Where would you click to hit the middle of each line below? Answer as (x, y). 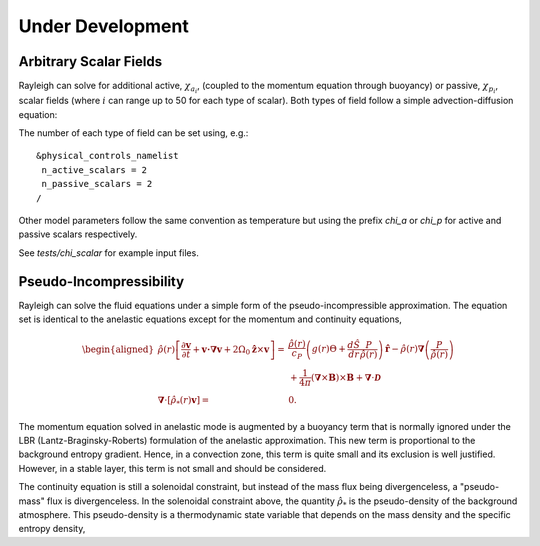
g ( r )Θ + (329, 349)
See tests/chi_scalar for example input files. (108, 252)
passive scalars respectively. (78, 234)
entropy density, (52, 529)
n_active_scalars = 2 (94, 169)
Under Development (103, 26)
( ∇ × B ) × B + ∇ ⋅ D (346, 377)
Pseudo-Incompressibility (101, 281)
